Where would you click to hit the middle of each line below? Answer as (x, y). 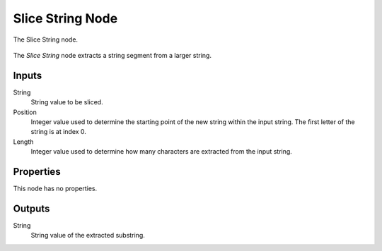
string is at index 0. (58, 132)
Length (23, 142)
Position (25, 112)
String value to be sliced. (67, 102)
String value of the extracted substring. (88, 235)
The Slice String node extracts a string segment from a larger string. (112, 55)
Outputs (31, 208)
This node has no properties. (55, 189)
